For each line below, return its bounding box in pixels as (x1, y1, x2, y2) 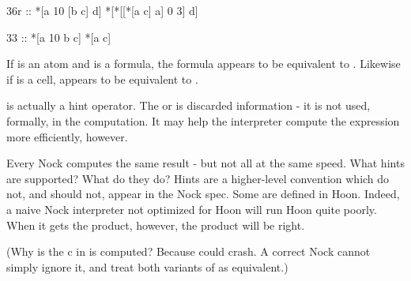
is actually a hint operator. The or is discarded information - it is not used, (6, 97, 371, 114)
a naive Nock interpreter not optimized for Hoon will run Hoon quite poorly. (6, 200, 377, 217)
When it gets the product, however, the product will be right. (6, 216, 305, 233)
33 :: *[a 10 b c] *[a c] (6, 28, 111, 45)
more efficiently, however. (6, 128, 128, 144)
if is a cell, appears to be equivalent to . (6, 70, 198, 87)
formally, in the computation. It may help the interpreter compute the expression (6, 112, 400, 129)
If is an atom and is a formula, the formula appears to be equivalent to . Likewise (6, 55, 401, 72)
